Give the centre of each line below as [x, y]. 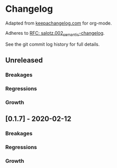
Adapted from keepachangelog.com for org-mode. [59, 23]
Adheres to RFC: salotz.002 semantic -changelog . [55, 34]
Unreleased [24, 60]
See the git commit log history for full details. [53, 44]
